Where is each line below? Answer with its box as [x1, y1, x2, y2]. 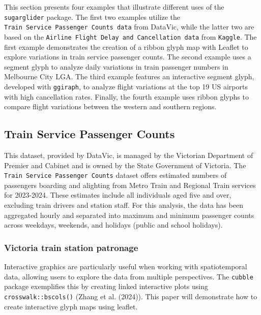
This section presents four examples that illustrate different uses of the [4, 2, 224, 12]
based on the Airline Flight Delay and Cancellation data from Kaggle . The [4, 31, 257, 42]
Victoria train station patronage [4, 241, 138, 254]
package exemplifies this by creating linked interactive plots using [4, 281, 208, 292]
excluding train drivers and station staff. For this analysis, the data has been [4, 200, 243, 210]
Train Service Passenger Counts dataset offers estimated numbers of [4, 170, 227, 180]
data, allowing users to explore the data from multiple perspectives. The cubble [4, 271, 253, 281]
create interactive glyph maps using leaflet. [4, 301, 138, 311]
